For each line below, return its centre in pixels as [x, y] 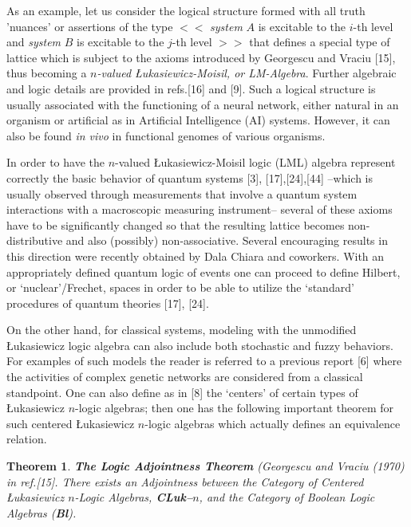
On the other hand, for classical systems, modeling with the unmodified [182, 330]
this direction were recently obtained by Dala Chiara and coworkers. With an [196, 256]
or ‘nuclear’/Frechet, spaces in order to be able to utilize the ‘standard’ [180, 287]
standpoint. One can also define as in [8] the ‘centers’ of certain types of [182, 392]
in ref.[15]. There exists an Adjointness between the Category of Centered [185, 481]
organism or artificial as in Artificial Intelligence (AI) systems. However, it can [198, 120]
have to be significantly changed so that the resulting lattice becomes [176, 224]
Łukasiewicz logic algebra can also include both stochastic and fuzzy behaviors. [200, 345]
